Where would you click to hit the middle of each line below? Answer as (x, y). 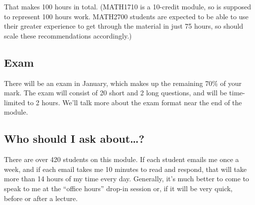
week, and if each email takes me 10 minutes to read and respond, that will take (126, 169)
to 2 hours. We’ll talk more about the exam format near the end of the (135, 102)
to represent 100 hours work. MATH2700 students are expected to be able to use (126, 16)
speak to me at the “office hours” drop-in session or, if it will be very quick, (118, 188)
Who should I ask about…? (74, 139)
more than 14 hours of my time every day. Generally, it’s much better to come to (127, 179)
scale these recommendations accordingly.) (68, 35)
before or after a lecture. (41, 198)
